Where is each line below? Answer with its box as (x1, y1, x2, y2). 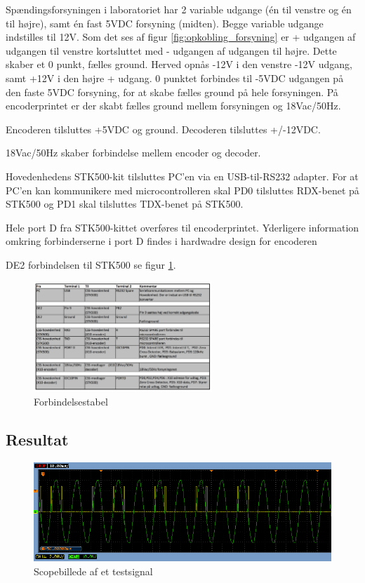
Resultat (6, 428, 69, 450)
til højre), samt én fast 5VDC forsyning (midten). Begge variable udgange (6, 15, 324, 30)
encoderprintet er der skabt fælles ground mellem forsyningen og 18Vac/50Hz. (6, 98, 341, 113)
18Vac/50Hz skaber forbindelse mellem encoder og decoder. (6, 145, 261, 160)
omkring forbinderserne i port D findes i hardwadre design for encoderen (6, 234, 317, 248)
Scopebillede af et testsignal (34, 563, 153, 578)
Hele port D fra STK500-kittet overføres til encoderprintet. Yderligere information (6, 220, 359, 234)
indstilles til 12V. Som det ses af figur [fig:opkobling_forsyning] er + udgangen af (6, 29, 356, 44)
